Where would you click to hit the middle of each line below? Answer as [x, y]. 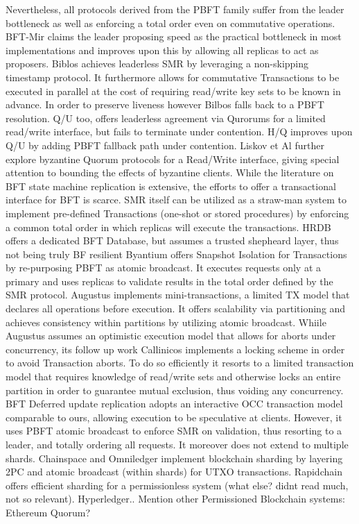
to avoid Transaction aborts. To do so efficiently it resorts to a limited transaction [180, 363]
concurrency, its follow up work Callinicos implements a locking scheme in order [175, 349]
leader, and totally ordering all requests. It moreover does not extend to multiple [177, 444]
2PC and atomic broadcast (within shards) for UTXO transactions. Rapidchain [174, 472]
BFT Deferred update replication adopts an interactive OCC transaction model [174, 404]
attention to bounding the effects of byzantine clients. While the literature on [170, 172]
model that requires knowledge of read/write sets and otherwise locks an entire [173, 377]
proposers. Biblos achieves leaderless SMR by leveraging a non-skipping [157, 64]
